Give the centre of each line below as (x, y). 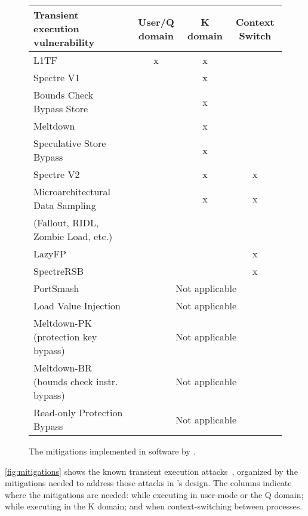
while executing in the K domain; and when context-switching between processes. (154, 506)
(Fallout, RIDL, (66, 222)
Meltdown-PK (63, 323)
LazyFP (50, 254)
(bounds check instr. (76, 381)
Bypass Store (61, 108)
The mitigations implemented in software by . (112, 451)
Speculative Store (70, 143)
